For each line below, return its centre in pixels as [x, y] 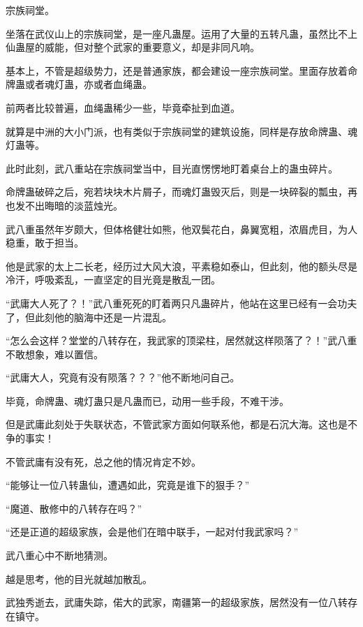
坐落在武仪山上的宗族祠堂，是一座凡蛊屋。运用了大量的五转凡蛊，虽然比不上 [181, 33]
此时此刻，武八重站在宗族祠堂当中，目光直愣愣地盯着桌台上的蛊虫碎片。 [172, 168]
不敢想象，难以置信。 [54, 354]
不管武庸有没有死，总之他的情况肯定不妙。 [103, 461]
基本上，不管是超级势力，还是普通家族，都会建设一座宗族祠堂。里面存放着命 [181, 70]
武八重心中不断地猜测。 [59, 555]
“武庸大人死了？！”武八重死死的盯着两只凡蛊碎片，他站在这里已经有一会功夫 [181, 303]
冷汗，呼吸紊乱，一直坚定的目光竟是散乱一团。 [113, 280]
